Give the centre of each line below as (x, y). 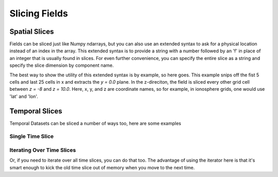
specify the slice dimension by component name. (62, 65)
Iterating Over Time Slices (43, 150)
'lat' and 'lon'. (24, 96)
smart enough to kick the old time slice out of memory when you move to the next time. (102, 167)
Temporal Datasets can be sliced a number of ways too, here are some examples (95, 123)
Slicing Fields (39, 13)
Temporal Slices (36, 111)
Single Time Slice (32, 136)
